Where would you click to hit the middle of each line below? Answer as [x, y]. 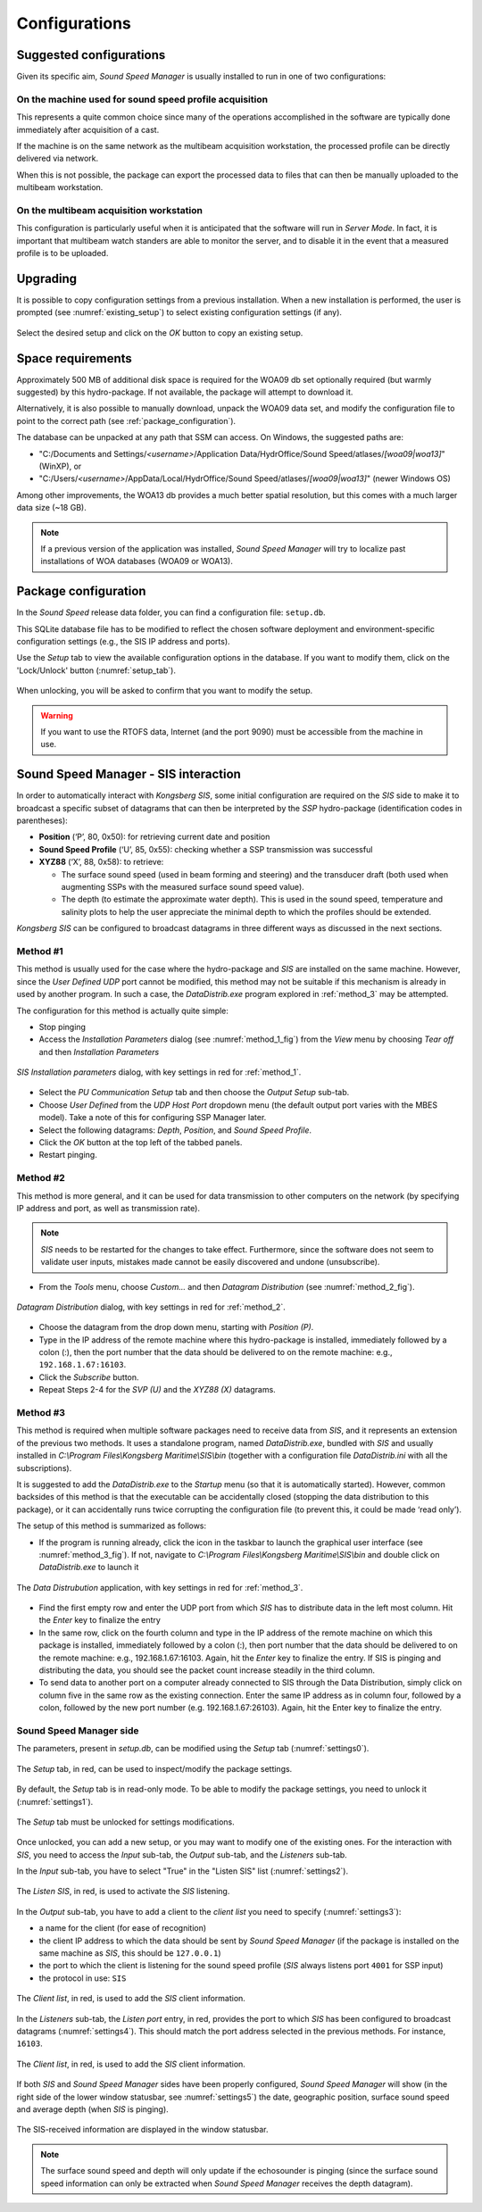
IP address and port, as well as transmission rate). [108, 1208]
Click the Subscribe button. [89, 1377]
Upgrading [47, 278]
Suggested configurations [91, 55]
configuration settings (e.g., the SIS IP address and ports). [124, 642]
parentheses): [42, 820]
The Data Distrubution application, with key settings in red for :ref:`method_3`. [160, 1587]
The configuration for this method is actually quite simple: [123, 1010]
